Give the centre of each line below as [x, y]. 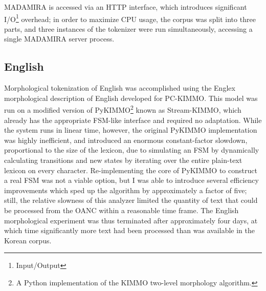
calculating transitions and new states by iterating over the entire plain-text [123, 160]
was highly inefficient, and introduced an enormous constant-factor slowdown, [126, 140]
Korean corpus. [28, 240]
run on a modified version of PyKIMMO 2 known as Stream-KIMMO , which [123, 109]
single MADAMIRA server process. [59, 39]
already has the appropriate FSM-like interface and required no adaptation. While [133, 120]
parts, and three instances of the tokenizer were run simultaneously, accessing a [128, 28]
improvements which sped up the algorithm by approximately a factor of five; [126, 190]
